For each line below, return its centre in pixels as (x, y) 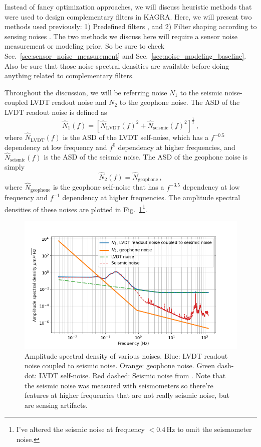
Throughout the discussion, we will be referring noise (86, 92)
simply (15, 167)
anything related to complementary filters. (69, 76)
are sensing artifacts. (56, 405)
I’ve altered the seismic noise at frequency (80, 429)
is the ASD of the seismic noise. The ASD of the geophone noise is (146, 157)
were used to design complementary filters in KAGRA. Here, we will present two (128, 16)
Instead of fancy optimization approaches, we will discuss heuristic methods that (128, 7)
